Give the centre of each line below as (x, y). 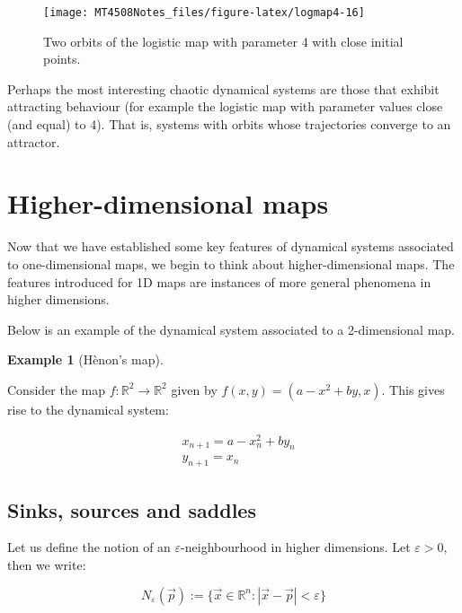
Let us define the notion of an (89, 547)
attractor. (34, 141)
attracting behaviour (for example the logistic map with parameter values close (225, 106)
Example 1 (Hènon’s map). (85, 359)
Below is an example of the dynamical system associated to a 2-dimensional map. (231, 329)
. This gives (413, 389)
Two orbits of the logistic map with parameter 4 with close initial (223, 41)
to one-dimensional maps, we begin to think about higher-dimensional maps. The (231, 263)
